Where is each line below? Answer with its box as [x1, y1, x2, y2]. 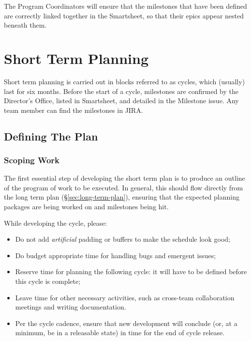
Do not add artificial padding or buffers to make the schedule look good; [15, 234, 230, 244]
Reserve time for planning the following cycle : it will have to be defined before [15, 266, 247, 277]
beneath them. [4, 20, 47, 30]
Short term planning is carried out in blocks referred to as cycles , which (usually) [4, 76, 245, 86]
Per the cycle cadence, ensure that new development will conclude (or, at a [15, 318, 237, 328]
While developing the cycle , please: [4, 217, 107, 228]
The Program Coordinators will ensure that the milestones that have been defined [4, 1, 247, 11]
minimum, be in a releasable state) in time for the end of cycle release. [15, 327, 225, 338]
